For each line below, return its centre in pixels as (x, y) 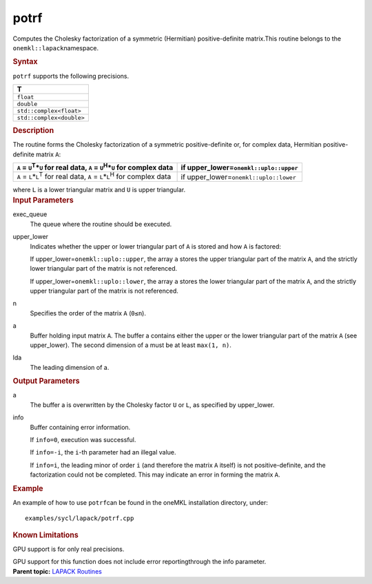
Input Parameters (43, 200)
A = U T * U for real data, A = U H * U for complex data (95, 167)
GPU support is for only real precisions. (69, 549)
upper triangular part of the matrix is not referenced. (104, 291)
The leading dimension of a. (70, 367)
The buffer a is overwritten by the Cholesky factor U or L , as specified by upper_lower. (152, 405)
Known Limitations (45, 535)
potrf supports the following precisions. (71, 76)
